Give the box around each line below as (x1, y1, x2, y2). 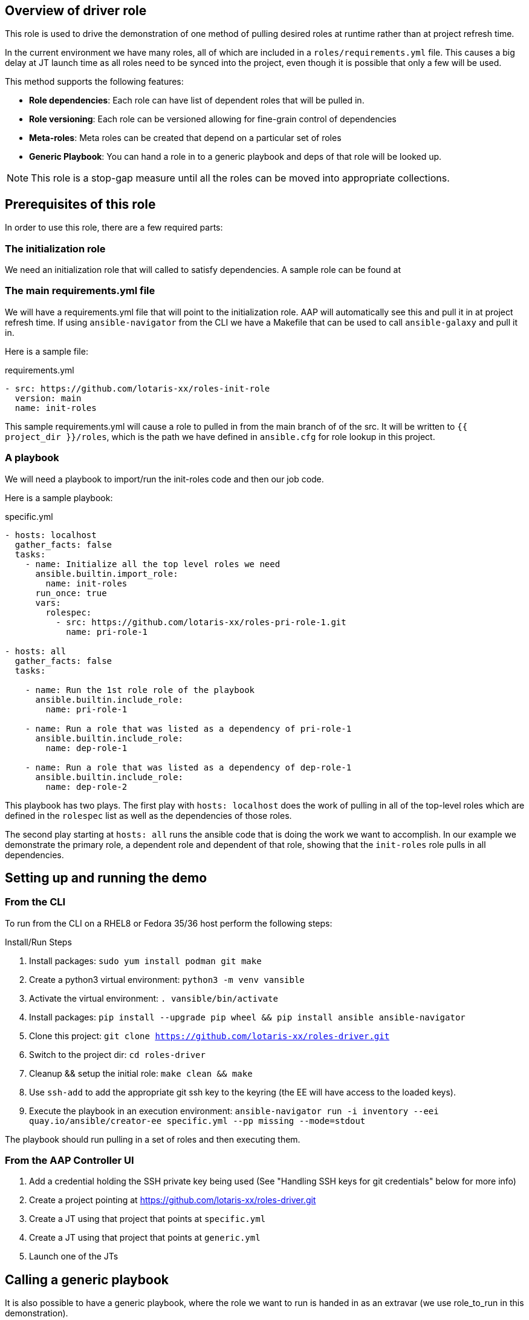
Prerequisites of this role (5, 196, 156, 212)
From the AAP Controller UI (5, 1154, 134, 1167)
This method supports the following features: (5, 76, 184, 87)
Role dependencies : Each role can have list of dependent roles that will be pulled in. (29, 95, 365, 106)
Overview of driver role (5, 3, 147, 18)
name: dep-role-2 (45, 781, 128, 792)
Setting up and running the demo (5, 870, 207, 885)
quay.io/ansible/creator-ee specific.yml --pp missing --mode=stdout (29, 1115, 366, 1126)
